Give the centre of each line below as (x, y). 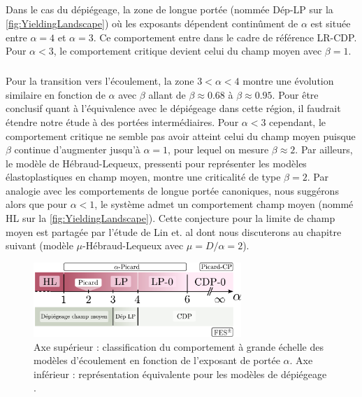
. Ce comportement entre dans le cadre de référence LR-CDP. (225, 37)
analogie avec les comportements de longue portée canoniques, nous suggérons (172, 190)
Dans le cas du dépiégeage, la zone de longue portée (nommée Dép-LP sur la (169, 9)
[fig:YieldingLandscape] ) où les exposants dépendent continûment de (152, 23)
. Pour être (295, 94)
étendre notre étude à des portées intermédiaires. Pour (122, 121)
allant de (167, 94)
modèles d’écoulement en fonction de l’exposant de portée (157, 360)
